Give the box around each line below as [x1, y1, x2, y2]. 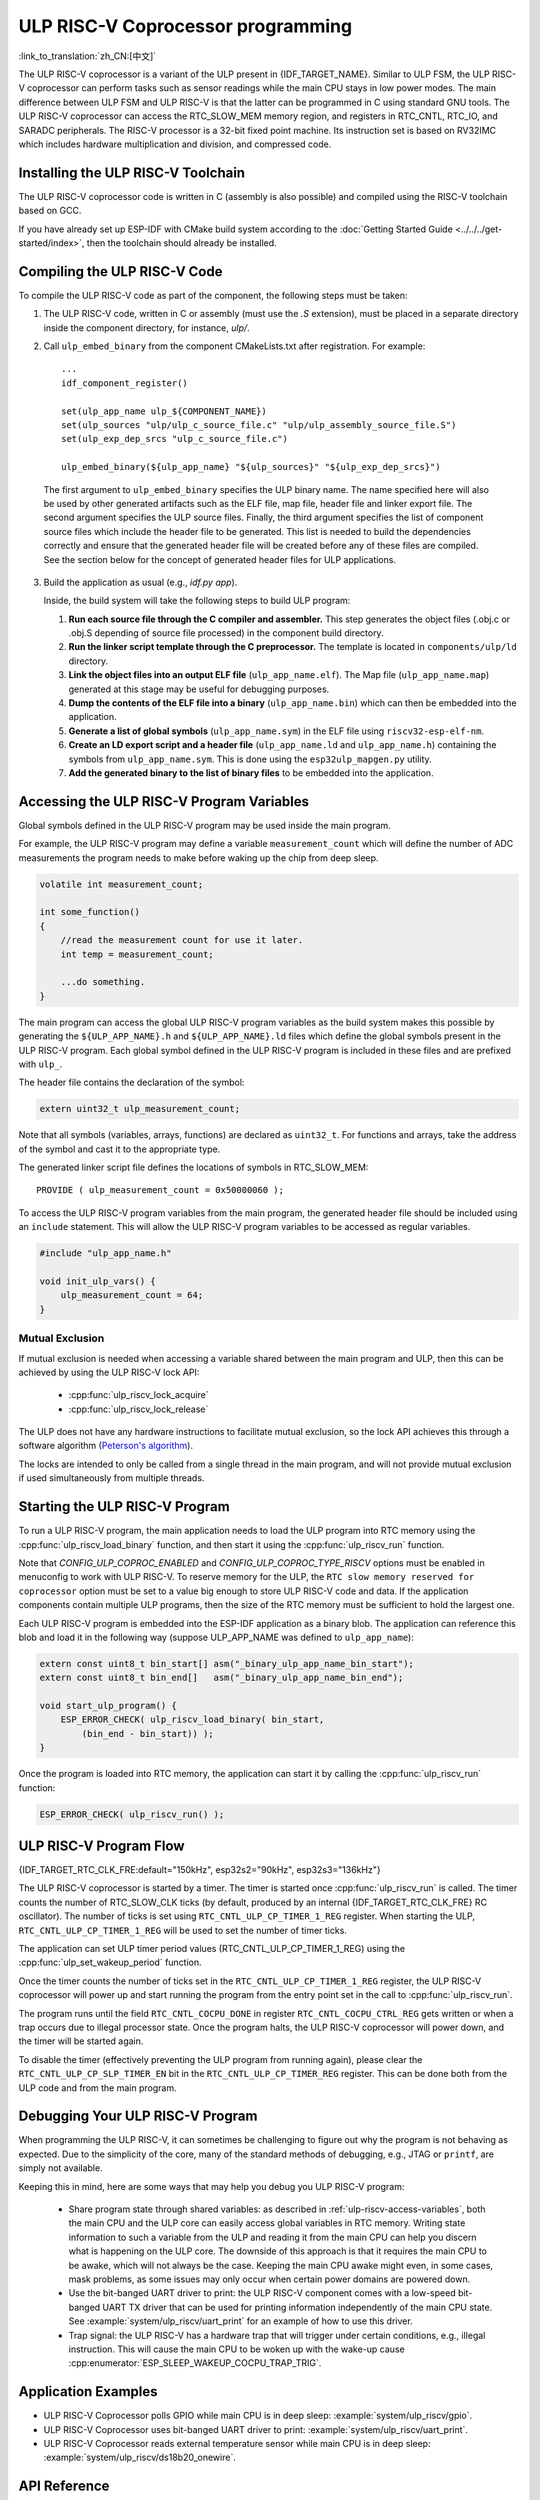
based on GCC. [18, 205, 82, 217]
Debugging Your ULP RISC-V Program [18, 2108, 258, 2125]
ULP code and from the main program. [18, 2081, 177, 2094]
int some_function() [39, 906, 140, 918]
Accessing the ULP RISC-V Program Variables [18, 793, 310, 810]
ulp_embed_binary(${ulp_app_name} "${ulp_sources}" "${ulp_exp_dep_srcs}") [61, 461, 441, 473]
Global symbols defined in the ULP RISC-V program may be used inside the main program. [18, 819, 392, 831]
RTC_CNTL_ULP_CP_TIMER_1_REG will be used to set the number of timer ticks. [18, 1924, 347, 1936]
